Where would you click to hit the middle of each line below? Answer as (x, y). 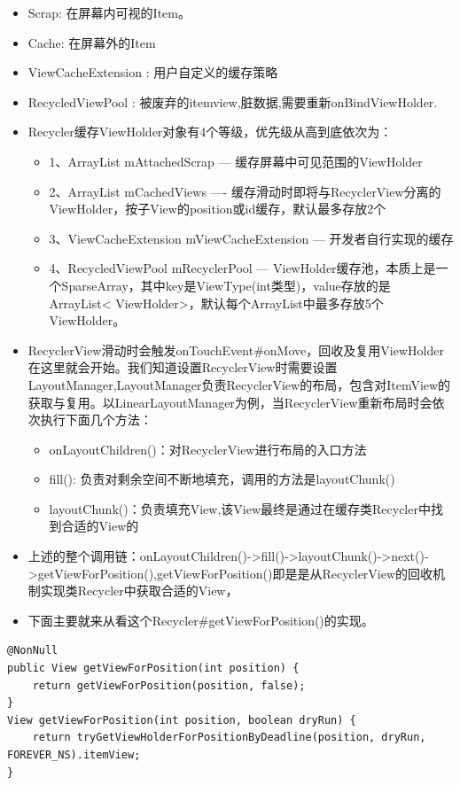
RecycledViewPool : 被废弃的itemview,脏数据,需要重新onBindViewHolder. (233, 101)
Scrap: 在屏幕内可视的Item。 (109, 12)
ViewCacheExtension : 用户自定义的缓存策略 (153, 72)
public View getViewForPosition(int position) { (153, 668)
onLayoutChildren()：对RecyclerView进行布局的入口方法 (208, 449)
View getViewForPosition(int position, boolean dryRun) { (182, 720)
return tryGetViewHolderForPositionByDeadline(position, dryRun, (229, 738)
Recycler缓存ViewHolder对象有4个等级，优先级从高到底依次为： (210, 132)
